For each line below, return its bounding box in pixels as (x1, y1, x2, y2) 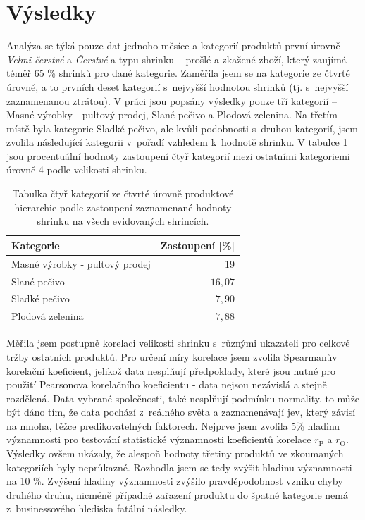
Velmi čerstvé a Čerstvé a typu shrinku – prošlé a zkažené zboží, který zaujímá (6, 51, 347, 66)
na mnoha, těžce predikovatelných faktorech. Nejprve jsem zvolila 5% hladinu (6, 418, 340, 433)
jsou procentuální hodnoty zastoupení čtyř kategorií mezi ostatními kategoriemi (6, 148, 350, 163)
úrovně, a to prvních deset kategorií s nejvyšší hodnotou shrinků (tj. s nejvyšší (6, 79, 349, 94)
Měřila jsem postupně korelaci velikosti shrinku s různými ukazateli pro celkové (6, 335, 350, 350)
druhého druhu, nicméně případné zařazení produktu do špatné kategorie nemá (6, 487, 348, 502)
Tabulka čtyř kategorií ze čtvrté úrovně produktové (12, 186, 234, 201)
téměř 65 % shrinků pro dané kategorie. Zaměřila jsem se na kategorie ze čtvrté (6, 66, 350, 80)
